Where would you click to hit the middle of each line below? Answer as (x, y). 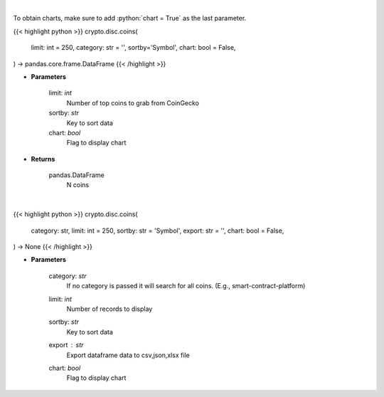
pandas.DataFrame (76, 175)
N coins (78, 185)
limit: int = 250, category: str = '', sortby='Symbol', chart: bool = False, (133, 48)
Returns (43, 159)
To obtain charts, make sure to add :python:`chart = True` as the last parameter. (130, 18)
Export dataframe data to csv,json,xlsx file (128, 355)
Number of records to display (110, 309)
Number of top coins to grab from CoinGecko (133, 102)
